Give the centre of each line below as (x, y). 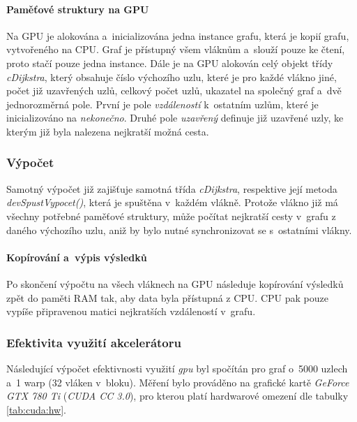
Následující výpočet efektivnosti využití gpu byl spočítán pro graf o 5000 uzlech (177, 368)
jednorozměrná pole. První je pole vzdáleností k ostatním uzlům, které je (162, 104)
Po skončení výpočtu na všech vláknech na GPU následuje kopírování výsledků (175, 283)
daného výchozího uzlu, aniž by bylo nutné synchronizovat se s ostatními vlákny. (179, 230)
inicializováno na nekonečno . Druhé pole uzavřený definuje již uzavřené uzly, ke (175, 118)
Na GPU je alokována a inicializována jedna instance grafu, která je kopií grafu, (178, 35)
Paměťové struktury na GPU (78, 9)
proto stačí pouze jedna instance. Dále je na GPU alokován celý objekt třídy (170, 63)
